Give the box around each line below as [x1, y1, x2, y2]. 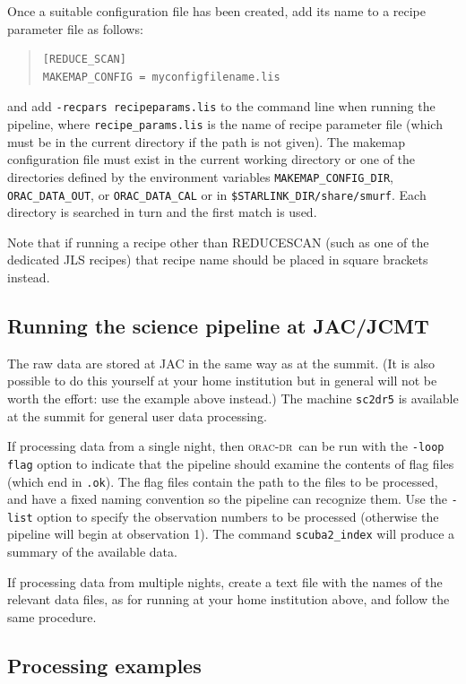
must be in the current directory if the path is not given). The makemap [7, 132, 406, 151]
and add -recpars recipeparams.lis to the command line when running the [7, 97, 436, 116]
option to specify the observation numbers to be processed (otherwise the [37, 507, 439, 525]
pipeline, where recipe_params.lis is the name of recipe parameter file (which [7, 115, 443, 134]
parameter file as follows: [7, 19, 143, 38]
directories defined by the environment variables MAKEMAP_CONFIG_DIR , [7, 167, 393, 186]
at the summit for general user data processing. [7, 406, 267, 425]
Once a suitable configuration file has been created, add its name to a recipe [7, 2, 426, 20]
